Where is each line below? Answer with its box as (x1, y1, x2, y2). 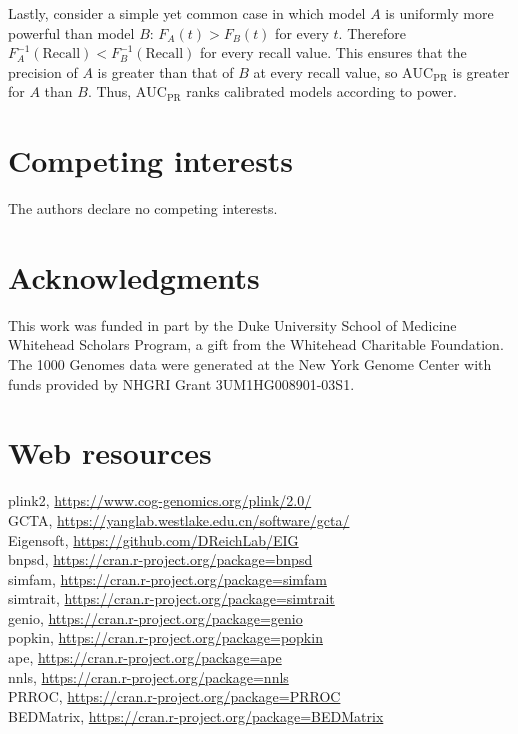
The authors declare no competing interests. (8, 198, 278, 219)
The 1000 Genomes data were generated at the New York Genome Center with (8, 354, 492, 374)
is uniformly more (385, 3, 494, 23)
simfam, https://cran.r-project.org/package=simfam (8, 568, 327, 589)
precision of (8, 61, 78, 82)
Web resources (8, 432, 212, 473)
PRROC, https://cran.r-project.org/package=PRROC (8, 686, 341, 707)
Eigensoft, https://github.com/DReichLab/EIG (8, 529, 299, 550)
